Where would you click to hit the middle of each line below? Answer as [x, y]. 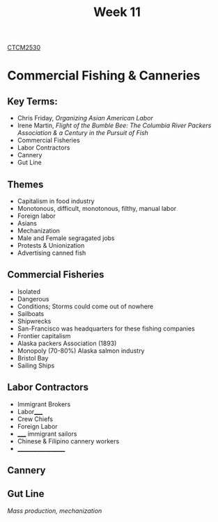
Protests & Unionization [51, 245]
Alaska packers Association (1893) [67, 343]
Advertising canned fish [52, 253]
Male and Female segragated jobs [66, 238]
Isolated [29, 291]
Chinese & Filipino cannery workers [68, 441]
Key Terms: [32, 101]
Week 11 [117, 12]
